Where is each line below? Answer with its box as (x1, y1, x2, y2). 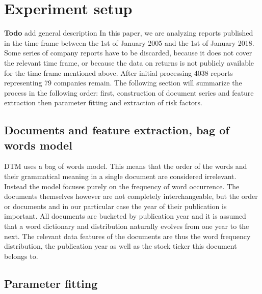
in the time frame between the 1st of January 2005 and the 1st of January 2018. (4, 37, 254, 48)
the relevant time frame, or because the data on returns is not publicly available (4, 57, 254, 68)
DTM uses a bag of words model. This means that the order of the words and (4, 161, 247, 171)
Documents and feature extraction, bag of (4, 122, 229, 138)
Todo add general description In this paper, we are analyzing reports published (4, 27, 253, 38)
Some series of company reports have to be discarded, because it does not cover (4, 47, 252, 58)
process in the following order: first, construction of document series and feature (4, 87, 254, 98)
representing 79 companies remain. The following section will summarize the (4, 77, 242, 88)
